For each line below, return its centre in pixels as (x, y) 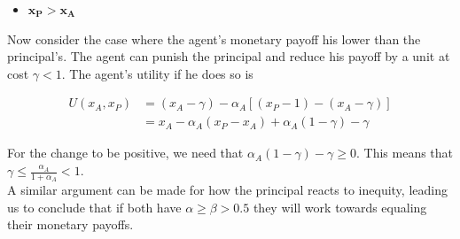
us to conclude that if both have (94, 207)
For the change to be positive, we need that (125, 153)
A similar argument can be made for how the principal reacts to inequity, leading (227, 190)
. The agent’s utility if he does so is (157, 73)
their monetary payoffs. (70, 224)
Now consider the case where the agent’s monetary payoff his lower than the (214, 39)
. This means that (405, 153)
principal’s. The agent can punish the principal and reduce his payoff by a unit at (229, 56)
